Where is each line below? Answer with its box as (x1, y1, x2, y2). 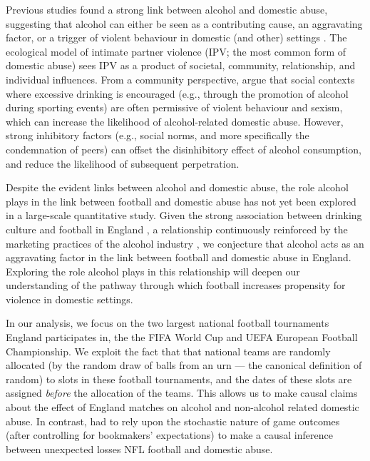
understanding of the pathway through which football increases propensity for (6, 278, 346, 293)
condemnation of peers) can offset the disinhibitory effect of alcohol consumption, (6, 141, 361, 156)
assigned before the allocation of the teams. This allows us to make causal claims (6, 385, 358, 400)
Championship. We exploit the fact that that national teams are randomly (6, 343, 331, 358)
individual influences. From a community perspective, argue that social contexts (6, 71, 355, 86)
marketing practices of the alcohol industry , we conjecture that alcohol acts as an (6, 235, 364, 250)
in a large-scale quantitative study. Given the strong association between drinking (6, 208, 362, 223)
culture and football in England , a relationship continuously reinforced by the (6, 221, 348, 236)
